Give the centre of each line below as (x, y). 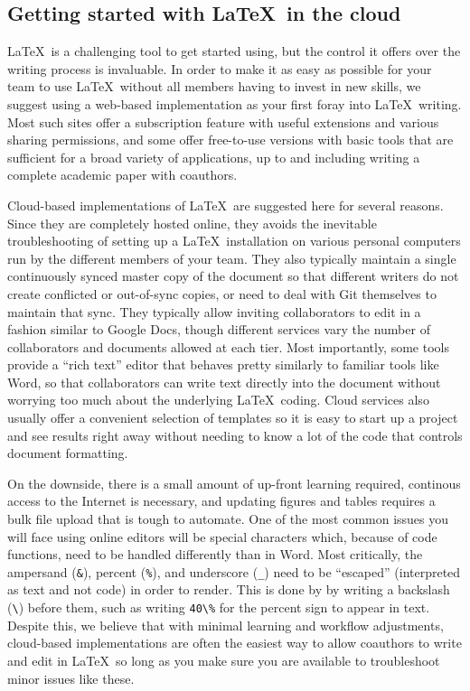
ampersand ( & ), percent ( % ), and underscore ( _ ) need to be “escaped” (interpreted (234, 571)
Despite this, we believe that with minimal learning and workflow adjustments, (226, 625)
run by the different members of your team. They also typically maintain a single (232, 258)
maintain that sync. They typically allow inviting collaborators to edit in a (214, 311)
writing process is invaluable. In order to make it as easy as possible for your (220, 68)
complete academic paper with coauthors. (122, 175)
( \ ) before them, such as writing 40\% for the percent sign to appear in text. (219, 607)
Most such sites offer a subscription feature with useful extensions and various (223, 121)
